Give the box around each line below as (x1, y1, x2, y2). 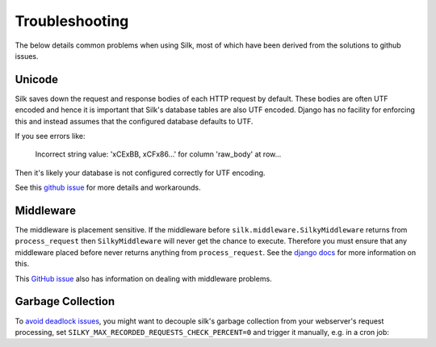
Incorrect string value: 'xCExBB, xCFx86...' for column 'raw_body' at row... (35, 149, 282, 159)
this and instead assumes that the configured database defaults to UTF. (15, 116, 254, 126)
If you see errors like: (15, 132, 86, 141)
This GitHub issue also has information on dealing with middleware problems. (15, 274, 272, 283)
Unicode (15, 73, 59, 86)
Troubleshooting (15, 12, 129, 30)
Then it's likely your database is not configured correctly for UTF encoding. (15, 168, 266, 178)
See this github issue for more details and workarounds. (15, 182, 201, 193)
